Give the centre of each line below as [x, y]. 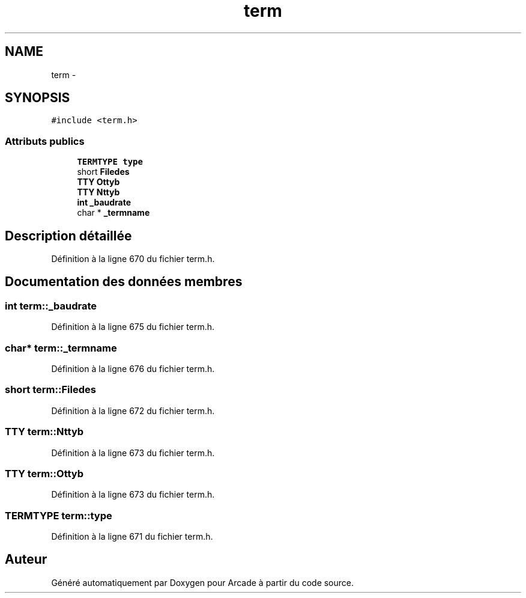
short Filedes [103, 172]
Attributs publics [45, 141]
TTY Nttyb [98, 192]
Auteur [26, 560]
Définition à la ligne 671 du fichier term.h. [132, 536]
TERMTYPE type [110, 162]
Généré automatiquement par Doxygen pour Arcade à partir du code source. [203, 582]
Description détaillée [68, 236]
